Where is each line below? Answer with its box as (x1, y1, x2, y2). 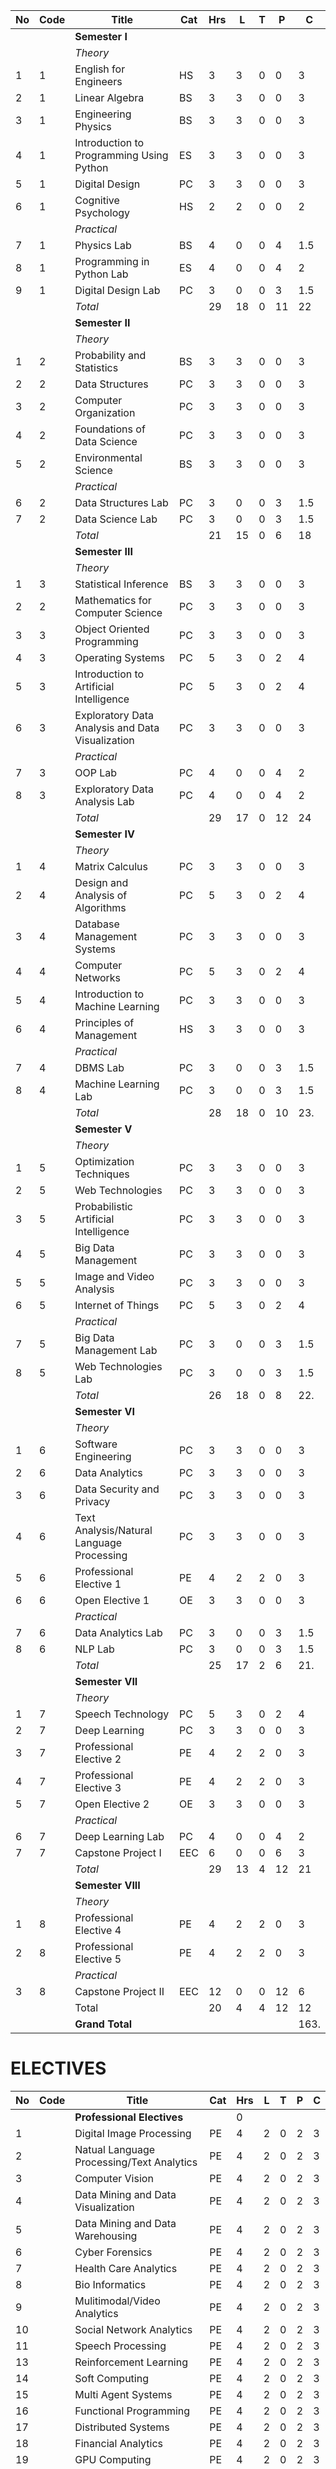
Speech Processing (74, 2339, 167, 2353)
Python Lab (74, 267, 129, 281)
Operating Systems (74, 651, 165, 664)
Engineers (74, 75, 123, 88)
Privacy (74, 1495, 111, 1508)
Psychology (74, 206, 131, 219)
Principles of (74, 1016, 135, 1029)
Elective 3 (74, 1781, 122, 1794)
